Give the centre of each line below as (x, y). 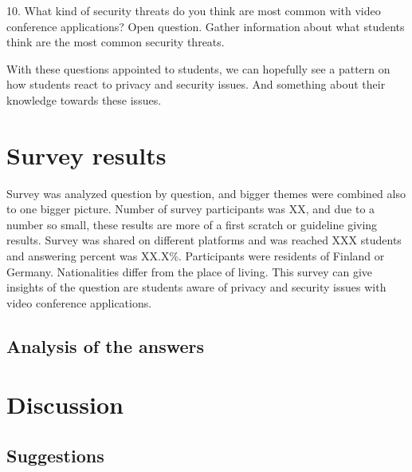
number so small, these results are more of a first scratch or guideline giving (192, 224)
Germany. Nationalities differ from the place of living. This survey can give (189, 271)
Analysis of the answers (106, 345)
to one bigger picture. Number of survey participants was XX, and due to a (191, 209)
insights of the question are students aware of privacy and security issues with (196, 287)
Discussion (65, 405)
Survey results (86, 155)
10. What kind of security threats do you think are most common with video (194, 10)
